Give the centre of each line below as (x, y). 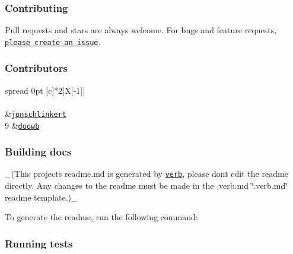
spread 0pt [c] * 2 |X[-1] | (45, 90)
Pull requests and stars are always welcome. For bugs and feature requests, (141, 30)
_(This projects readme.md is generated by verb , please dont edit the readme (146, 174)
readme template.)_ (41, 197)
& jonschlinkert (36, 113)
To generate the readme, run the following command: (101, 217)
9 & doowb (22, 125)
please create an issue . (53, 41)
